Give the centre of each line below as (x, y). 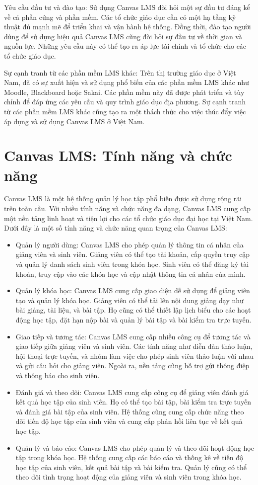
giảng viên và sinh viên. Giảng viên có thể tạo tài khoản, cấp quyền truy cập (132, 254)
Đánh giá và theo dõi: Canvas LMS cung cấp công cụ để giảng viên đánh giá (132, 392)
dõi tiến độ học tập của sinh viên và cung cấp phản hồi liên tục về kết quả (129, 421)
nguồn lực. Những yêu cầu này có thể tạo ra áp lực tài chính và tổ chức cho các (125, 46)
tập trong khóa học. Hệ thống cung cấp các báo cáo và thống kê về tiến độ (129, 457)
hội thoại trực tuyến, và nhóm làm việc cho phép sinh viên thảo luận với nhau (135, 356)
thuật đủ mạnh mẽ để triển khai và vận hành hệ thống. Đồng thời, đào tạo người (128, 27)
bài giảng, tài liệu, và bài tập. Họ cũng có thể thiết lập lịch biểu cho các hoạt (133, 310)
